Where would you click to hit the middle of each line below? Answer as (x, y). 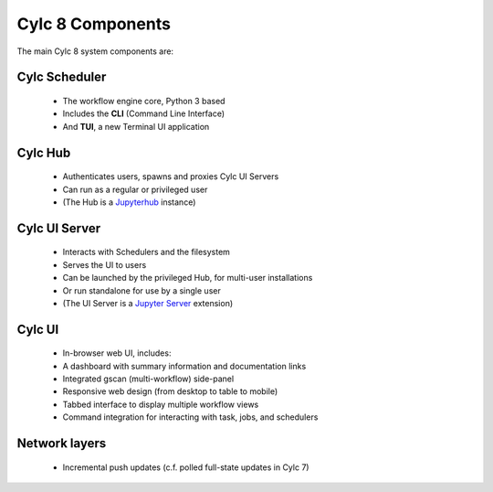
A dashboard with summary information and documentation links (184, 366)
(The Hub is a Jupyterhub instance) (129, 202)
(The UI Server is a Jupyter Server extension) (148, 303)
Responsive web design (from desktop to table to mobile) (170, 391)
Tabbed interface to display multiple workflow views (161, 404)
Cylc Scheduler (62, 77)
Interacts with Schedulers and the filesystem (146, 252)
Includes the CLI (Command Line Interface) (144, 113)
